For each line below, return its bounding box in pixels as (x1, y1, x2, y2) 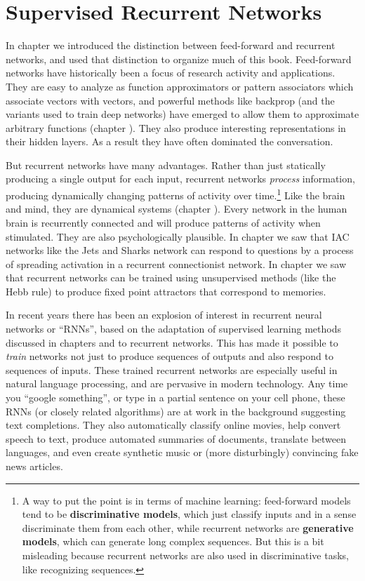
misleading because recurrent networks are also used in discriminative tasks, (22, 547, 349, 562)
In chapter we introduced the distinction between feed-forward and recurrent (6, 38, 336, 53)
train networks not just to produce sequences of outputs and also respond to (6, 349, 333, 363)
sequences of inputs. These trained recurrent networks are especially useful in (6, 362, 338, 377)
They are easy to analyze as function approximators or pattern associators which (6, 79, 354, 93)
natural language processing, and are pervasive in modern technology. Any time (6, 376, 348, 391)
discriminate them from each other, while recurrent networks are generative (22, 520, 354, 535)
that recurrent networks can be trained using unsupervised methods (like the (6, 270, 336, 285)
